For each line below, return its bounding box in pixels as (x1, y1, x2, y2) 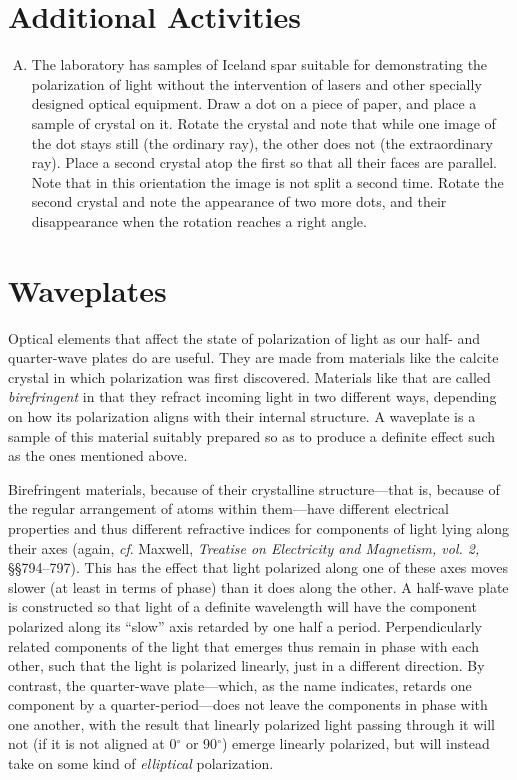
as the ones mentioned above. (8, 445, 188, 466)
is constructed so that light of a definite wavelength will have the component (8, 596, 477, 617)
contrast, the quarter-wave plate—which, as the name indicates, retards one (8, 674, 472, 695)
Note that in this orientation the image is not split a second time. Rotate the (31, 171, 504, 192)
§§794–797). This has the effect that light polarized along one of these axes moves (8, 557, 509, 578)
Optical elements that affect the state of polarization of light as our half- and (8, 327, 481, 348)
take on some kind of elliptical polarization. (8, 753, 274, 774)
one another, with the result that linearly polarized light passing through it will (8, 713, 495, 734)
